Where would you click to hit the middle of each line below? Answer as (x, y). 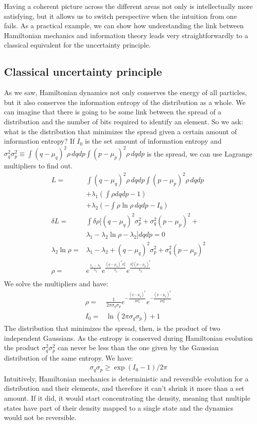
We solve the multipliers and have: (56, 284)
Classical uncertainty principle (83, 72)
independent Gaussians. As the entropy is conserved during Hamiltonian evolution (128, 338)
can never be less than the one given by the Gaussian (138, 347)
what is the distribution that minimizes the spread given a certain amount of (120, 131)
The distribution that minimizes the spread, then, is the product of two (112, 328)
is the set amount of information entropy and (153, 141)
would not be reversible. (40, 417)
